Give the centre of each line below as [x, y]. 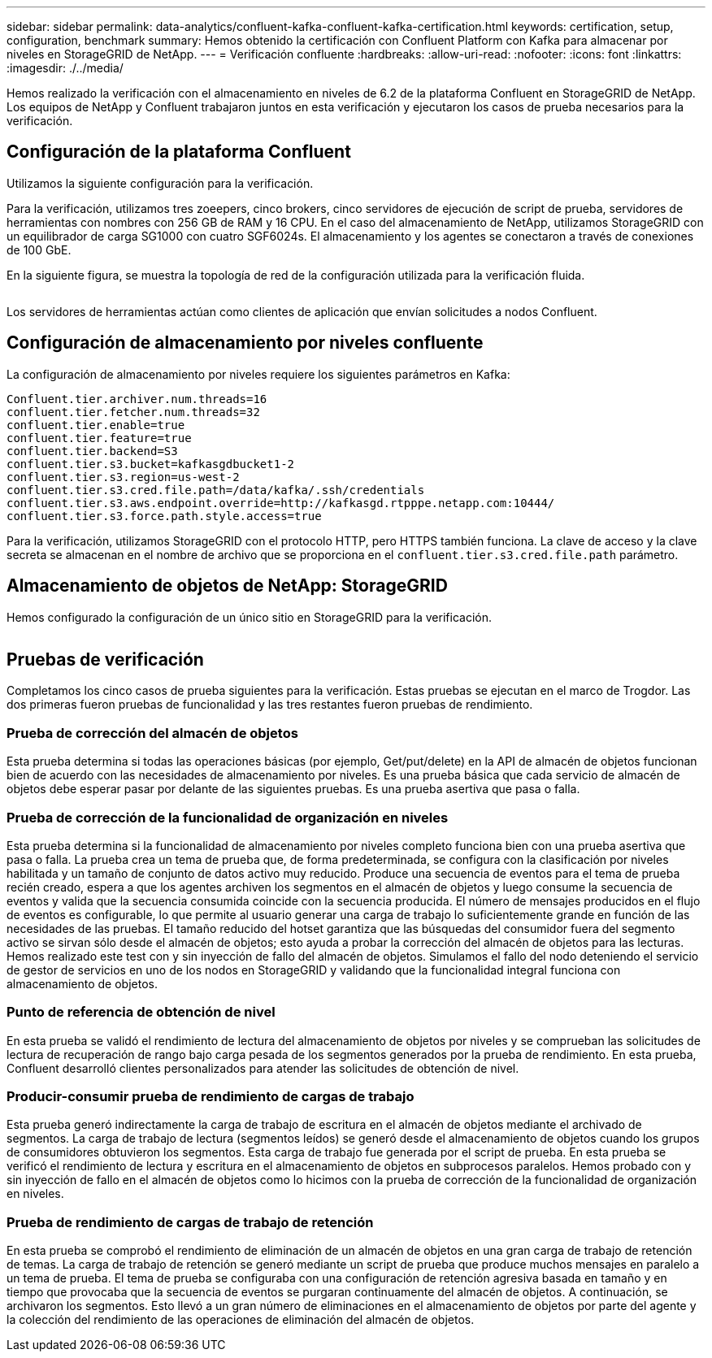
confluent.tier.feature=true [99, 438]
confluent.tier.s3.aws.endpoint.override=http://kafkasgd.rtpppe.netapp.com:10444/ [281, 503]
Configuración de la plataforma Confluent [179, 152]
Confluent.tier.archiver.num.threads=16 [137, 399]
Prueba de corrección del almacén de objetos [152, 733]
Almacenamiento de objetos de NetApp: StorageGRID [227, 586]
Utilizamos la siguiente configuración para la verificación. [160, 183]
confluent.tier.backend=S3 [92, 451]
